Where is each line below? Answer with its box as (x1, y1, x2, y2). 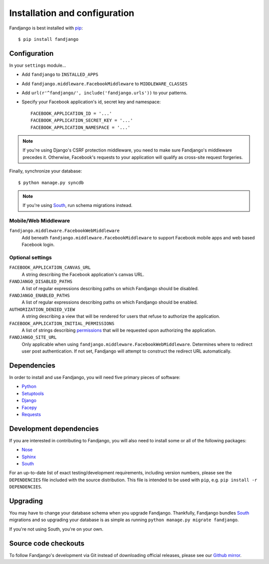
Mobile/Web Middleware (9, 217, 70, 224)
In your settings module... (9, 62, 66, 68)
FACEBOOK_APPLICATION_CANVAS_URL (9, 265, 91, 270)
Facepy (21, 404, 37, 410)
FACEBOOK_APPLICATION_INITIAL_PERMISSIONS (9, 321, 115, 326)
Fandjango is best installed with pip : (9, 25, 83, 31)
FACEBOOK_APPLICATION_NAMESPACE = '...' (30, 125, 131, 130)
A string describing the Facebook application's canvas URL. (21, 271, 144, 277)
